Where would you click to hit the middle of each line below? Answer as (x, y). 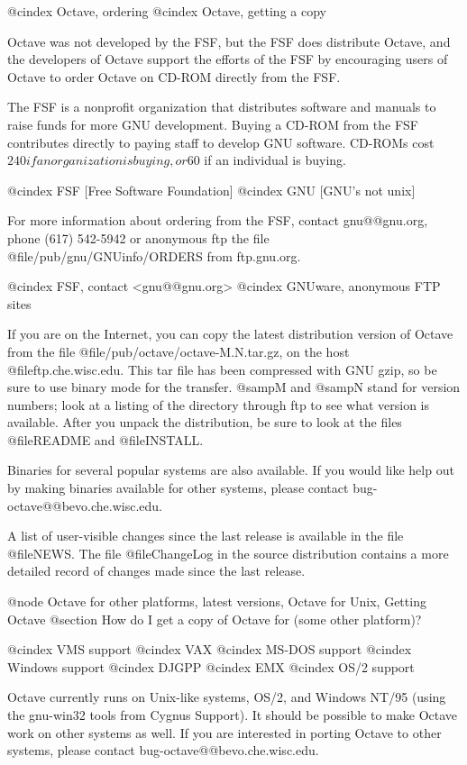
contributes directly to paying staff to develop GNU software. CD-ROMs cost (221, 142)
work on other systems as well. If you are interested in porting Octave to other (224, 732)
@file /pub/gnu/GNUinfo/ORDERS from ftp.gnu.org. (154, 255)
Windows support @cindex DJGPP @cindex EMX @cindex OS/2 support (211, 666)
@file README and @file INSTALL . (105, 439)
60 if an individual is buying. (266, 160)
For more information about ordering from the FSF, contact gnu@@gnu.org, (218, 220)
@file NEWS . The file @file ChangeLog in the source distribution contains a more (228, 553)
